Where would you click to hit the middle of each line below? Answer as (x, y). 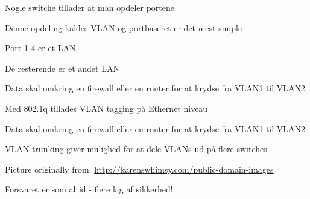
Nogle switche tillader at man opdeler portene (90, 7)
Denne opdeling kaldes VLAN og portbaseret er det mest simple (124, 27)
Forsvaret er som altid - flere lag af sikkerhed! (89, 189)
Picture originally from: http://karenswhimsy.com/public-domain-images (139, 169)
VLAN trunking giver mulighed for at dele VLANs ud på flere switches (136, 149)
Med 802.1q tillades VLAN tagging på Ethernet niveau (106, 108)
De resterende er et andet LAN (62, 68)
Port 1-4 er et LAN (40, 48)
